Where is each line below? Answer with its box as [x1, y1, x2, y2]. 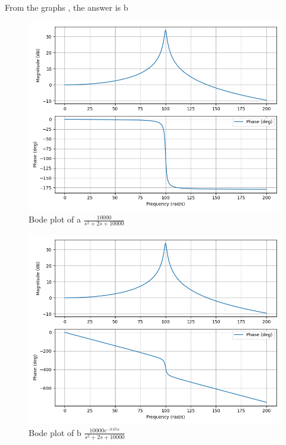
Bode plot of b [29, 426, 82, 438]
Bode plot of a [29, 213, 81, 225]
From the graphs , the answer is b [5, 1, 129, 13]
